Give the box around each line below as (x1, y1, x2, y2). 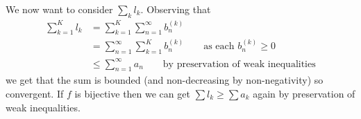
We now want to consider (6, 2, 113, 16)
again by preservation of (253, 86, 355, 100)
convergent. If (6, 86, 64, 100)
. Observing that (140, 2, 211, 16)
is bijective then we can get (74, 86, 190, 100)
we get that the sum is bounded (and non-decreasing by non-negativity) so (6, 73, 324, 87)
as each (203, 42, 235, 52)
